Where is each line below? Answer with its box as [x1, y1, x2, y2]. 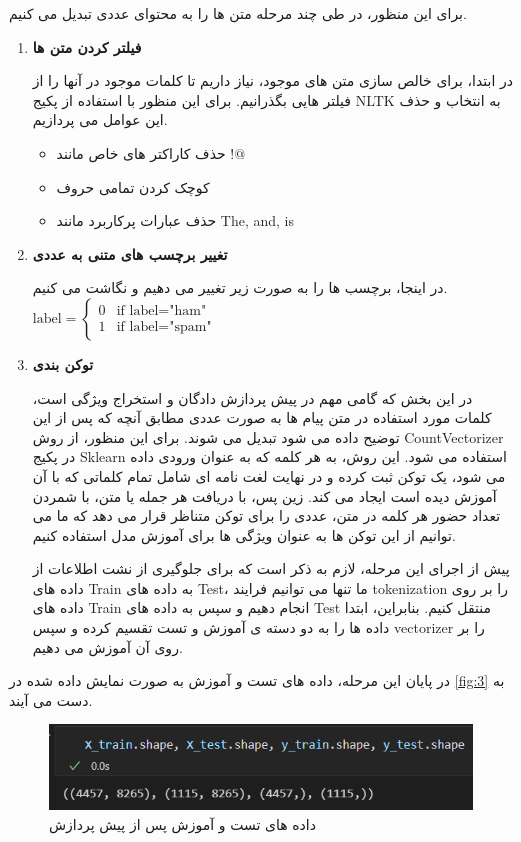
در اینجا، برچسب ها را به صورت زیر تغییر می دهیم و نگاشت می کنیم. [32, 277, 448, 298]
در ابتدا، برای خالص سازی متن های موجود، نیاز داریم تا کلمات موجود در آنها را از [32, 70, 513, 91]
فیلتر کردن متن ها [32, 36, 142, 57]
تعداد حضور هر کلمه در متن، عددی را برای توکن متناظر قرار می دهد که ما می [32, 505, 501, 526]
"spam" [169, 319, 212, 334]
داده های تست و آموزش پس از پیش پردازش [49, 813, 316, 834]
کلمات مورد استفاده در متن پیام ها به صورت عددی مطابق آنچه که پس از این [32, 407, 492, 428]
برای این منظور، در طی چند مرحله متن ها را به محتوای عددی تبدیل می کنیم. [9, 3, 467, 23]
